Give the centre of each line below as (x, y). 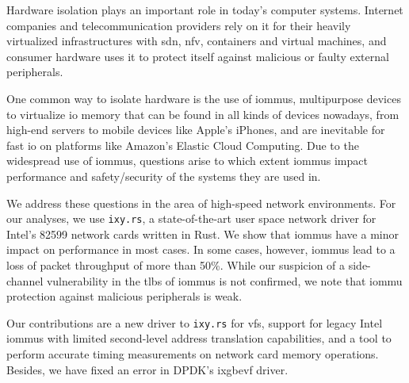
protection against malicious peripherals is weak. (124, 296)
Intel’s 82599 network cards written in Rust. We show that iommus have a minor (203, 234)
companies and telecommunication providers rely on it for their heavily (179, 25)
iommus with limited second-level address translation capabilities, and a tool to (199, 338)
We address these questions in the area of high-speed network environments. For (201, 203)
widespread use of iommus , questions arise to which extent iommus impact (187, 161)
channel (25, 280)
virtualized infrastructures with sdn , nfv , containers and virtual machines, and (197, 41)
